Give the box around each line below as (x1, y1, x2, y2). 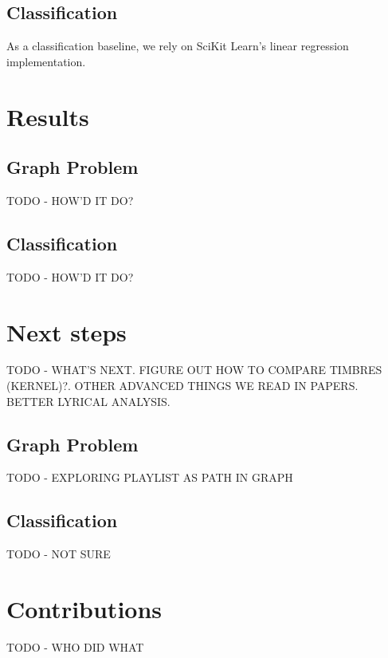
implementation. (6, 53, 86, 69)
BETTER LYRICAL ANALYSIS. (6, 392, 170, 409)
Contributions (6, 593, 163, 625)
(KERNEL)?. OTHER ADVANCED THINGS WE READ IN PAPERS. (6, 377, 359, 394)
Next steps (6, 315, 127, 348)
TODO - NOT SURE (6, 546, 111, 562)
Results (6, 100, 89, 132)
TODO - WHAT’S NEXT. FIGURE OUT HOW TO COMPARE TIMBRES (6, 361, 382, 378)
